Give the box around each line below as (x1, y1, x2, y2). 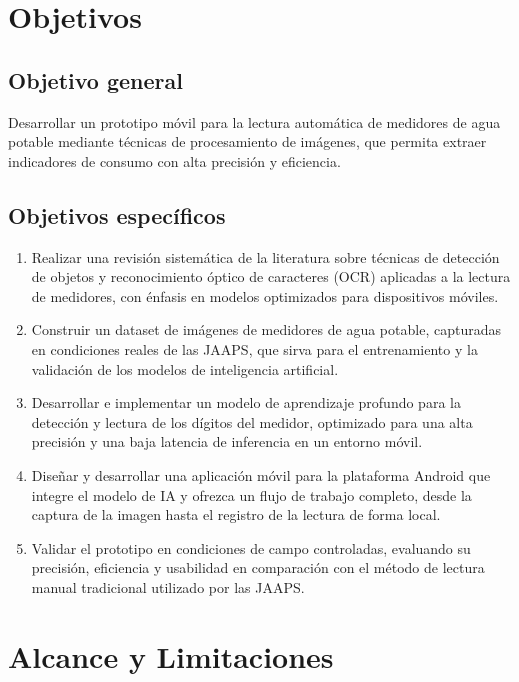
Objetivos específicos (8, 199, 226, 230)
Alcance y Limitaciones (8, 635, 334, 676)
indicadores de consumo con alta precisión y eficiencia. (8, 150, 341, 171)
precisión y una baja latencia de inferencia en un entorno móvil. (31, 431, 423, 452)
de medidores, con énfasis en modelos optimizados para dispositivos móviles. (31, 285, 499, 306)
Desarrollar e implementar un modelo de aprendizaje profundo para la (31, 392, 461, 413)
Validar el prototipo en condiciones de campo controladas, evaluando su (31, 537, 471, 558)
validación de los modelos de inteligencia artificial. (31, 358, 339, 379)
